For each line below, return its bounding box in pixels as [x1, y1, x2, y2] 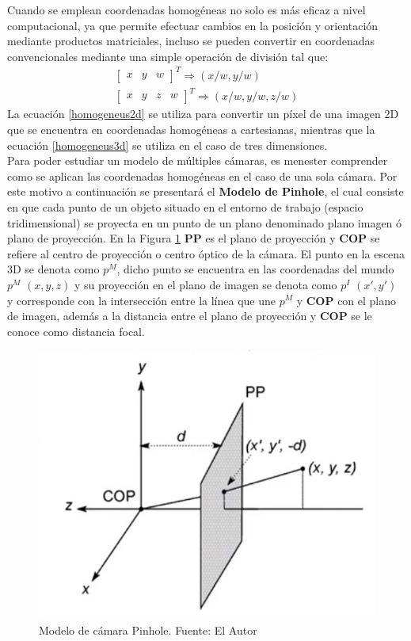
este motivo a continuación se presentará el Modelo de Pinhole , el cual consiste [7, 183, 404, 200]
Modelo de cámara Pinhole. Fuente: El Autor [39, 622, 257, 639]
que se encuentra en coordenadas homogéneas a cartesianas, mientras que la [7, 121, 375, 138]
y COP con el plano [296, 292, 397, 308]
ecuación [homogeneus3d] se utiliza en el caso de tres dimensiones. [7, 136, 328, 153]
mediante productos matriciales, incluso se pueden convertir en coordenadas [7, 32, 375, 49]
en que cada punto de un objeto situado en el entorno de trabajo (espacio [7, 199, 363, 215]
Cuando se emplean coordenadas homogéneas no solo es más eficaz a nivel [7, 2, 366, 17]
